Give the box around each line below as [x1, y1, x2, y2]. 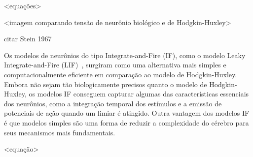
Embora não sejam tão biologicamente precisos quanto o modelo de [4, 79, 207, 89]
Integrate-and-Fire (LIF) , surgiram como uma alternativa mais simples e [4, 60, 226, 70]
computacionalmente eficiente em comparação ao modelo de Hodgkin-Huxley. [4, 69, 237, 79]
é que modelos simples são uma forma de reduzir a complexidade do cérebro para [4, 117, 249, 127]
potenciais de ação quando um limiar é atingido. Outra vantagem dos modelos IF [4, 108, 250, 118]
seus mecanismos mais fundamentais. [4, 127, 115, 137]
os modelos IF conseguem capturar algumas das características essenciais [29, 89, 249, 99]
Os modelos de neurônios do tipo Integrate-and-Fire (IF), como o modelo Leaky [4, 50, 246, 60]
